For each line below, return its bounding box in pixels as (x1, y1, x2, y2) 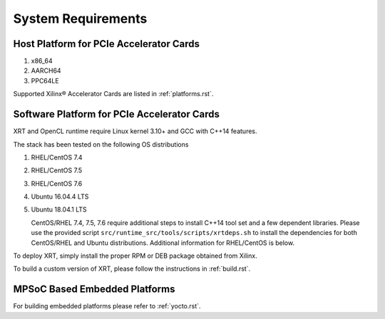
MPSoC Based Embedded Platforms (13, 283, 175, 296)
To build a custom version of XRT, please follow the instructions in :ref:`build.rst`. (13, 264, 251, 273)
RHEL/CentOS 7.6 (31, 179, 83, 188)
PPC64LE (31, 76, 60, 85)
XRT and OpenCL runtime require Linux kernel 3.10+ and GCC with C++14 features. (13, 127, 257, 135)
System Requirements (13, 11, 148, 26)
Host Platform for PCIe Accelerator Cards (13, 38, 200, 50)
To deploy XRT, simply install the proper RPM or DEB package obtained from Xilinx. (13, 251, 257, 260)
